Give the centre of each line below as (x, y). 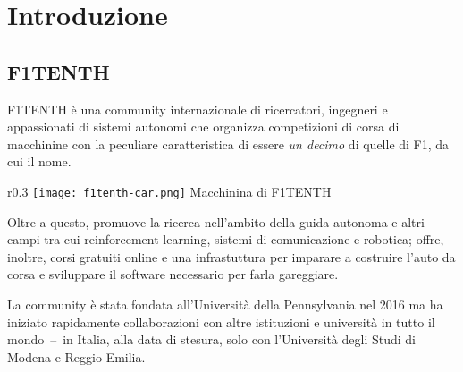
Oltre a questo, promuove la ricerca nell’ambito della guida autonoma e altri (216, 221)
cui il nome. (39, 161)
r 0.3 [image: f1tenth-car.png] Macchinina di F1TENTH (169, 191)
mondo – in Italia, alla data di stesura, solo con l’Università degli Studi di (211, 339)
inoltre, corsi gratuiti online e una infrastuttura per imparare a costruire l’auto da (231, 256)
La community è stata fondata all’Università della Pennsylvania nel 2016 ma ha (225, 304)
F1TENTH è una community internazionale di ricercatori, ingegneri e (198, 109)
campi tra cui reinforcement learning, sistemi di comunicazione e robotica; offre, (226, 239)
